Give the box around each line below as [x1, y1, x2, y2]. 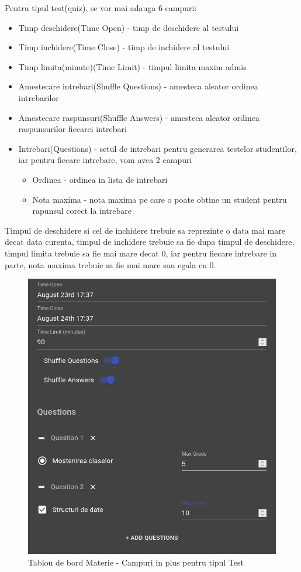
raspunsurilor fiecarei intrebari [18, 123, 127, 135]
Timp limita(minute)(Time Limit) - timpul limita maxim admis [18, 60, 247, 72]
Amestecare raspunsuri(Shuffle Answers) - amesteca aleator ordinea [18, 111, 260, 123]
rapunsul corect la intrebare [32, 204, 132, 217]
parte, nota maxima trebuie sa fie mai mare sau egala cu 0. [5, 258, 216, 271]
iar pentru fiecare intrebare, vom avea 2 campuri [18, 154, 192, 166]
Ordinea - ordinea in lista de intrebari [32, 173, 168, 185]
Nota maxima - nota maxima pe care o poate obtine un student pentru [32, 193, 287, 205]
